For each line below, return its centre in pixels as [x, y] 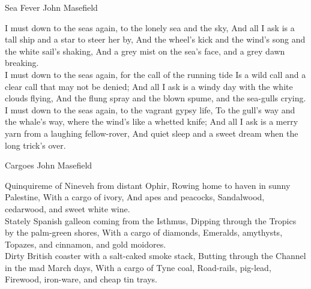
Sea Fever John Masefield [51, 7]
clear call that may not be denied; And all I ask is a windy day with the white [149, 86]
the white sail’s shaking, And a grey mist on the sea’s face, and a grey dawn [145, 51]
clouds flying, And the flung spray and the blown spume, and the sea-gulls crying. [155, 98]
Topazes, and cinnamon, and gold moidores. [86, 244]
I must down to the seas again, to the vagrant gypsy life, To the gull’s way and [150, 109]
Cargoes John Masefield [49, 165]
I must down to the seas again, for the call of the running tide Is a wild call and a [155, 74]
